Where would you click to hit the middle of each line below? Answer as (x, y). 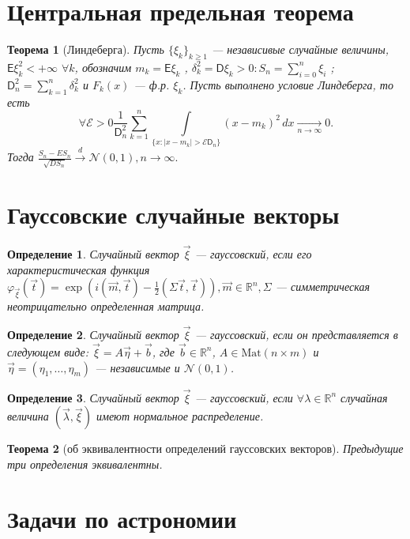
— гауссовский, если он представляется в (296, 335)
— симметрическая (322, 286)
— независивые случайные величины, (300, 49)
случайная (364, 397)
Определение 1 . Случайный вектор (93, 254)
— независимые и (137, 367)
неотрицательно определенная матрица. (106, 306)
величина (28, 416)
